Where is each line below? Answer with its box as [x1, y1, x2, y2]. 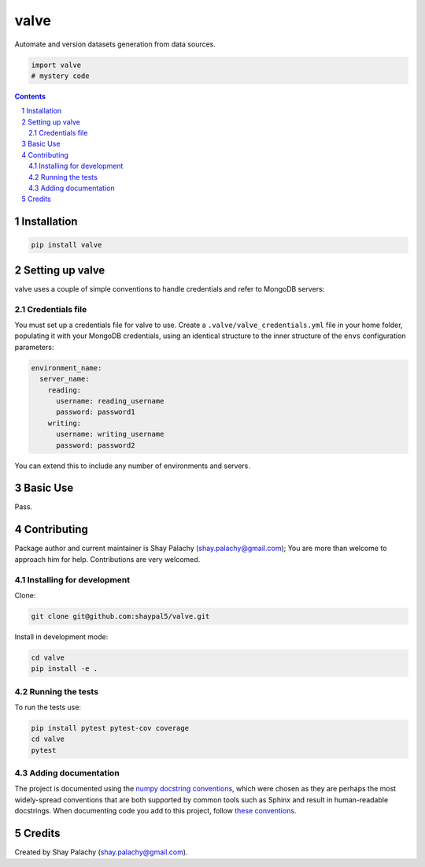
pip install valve [31, 240, 102, 250]
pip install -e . [31, 664, 98, 673]
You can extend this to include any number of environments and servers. [14, 461, 251, 471]
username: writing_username [56, 430, 164, 439]
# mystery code [31, 71, 90, 80]
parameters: [14, 342, 54, 352]
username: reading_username [56, 396, 164, 405]
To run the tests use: [14, 702, 82, 712]
